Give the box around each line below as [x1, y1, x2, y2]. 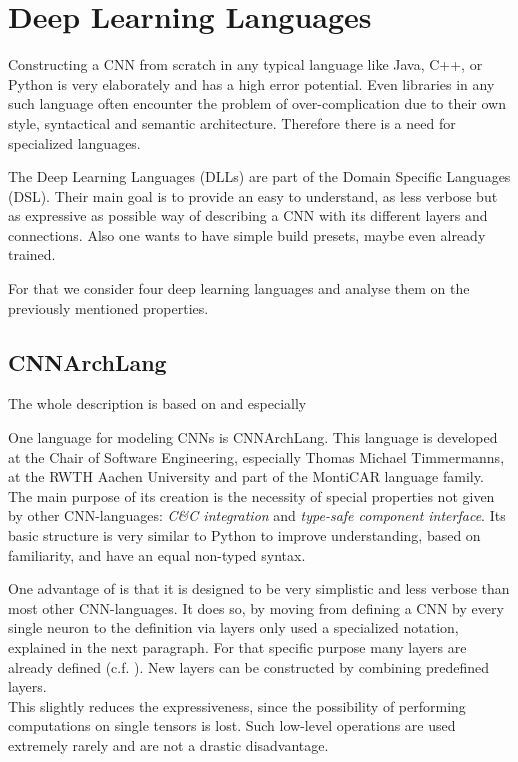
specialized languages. [8, 132, 141, 153]
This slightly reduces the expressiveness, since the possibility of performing [8, 695, 466, 716]
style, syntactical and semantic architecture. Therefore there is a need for [8, 112, 456, 133]
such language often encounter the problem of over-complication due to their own [8, 93, 507, 114]
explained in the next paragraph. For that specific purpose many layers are [8, 636, 467, 657]
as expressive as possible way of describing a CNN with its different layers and [8, 205, 488, 226]
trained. [8, 244, 56, 265]
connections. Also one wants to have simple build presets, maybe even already [8, 224, 486, 245]
